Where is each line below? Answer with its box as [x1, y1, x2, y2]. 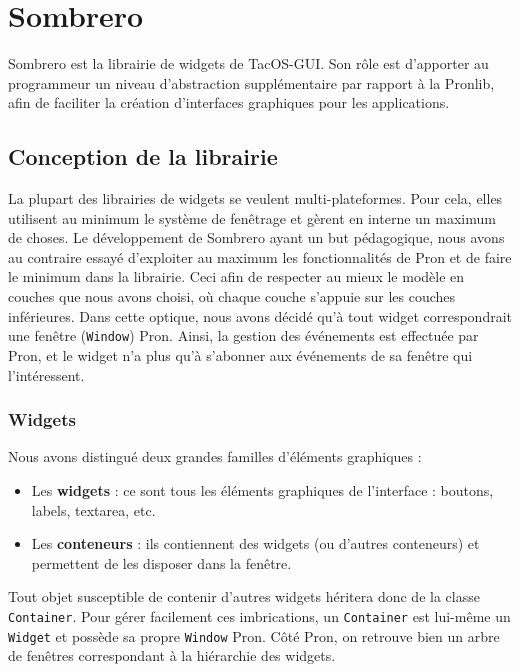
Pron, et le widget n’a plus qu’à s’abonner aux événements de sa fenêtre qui [8, 344, 473, 365]
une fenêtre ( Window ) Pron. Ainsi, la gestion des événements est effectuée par [8, 325, 479, 346]
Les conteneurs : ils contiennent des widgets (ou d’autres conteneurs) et [31, 533, 480, 554]
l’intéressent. [8, 364, 85, 385]
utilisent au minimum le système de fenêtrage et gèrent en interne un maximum [8, 207, 496, 228]
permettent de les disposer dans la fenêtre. [31, 552, 292, 573]
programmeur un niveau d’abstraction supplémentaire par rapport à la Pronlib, [8, 72, 495, 93]
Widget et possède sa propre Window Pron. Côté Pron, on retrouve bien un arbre [8, 625, 500, 646]
